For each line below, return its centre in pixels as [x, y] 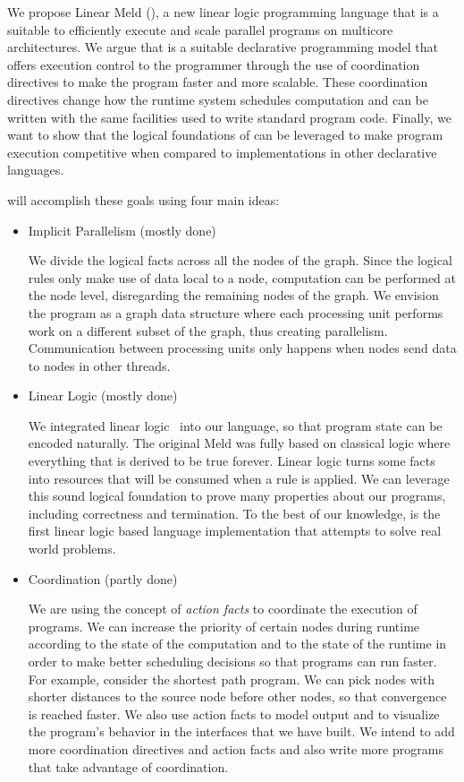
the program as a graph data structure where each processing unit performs [236, 312]
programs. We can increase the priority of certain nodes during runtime [224, 626]
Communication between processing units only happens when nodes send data [242, 348]
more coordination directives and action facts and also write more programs [236, 748]
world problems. [72, 549]
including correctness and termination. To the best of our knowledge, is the [234, 513]
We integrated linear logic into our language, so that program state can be [235, 425]
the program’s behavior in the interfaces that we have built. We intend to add [241, 731]
